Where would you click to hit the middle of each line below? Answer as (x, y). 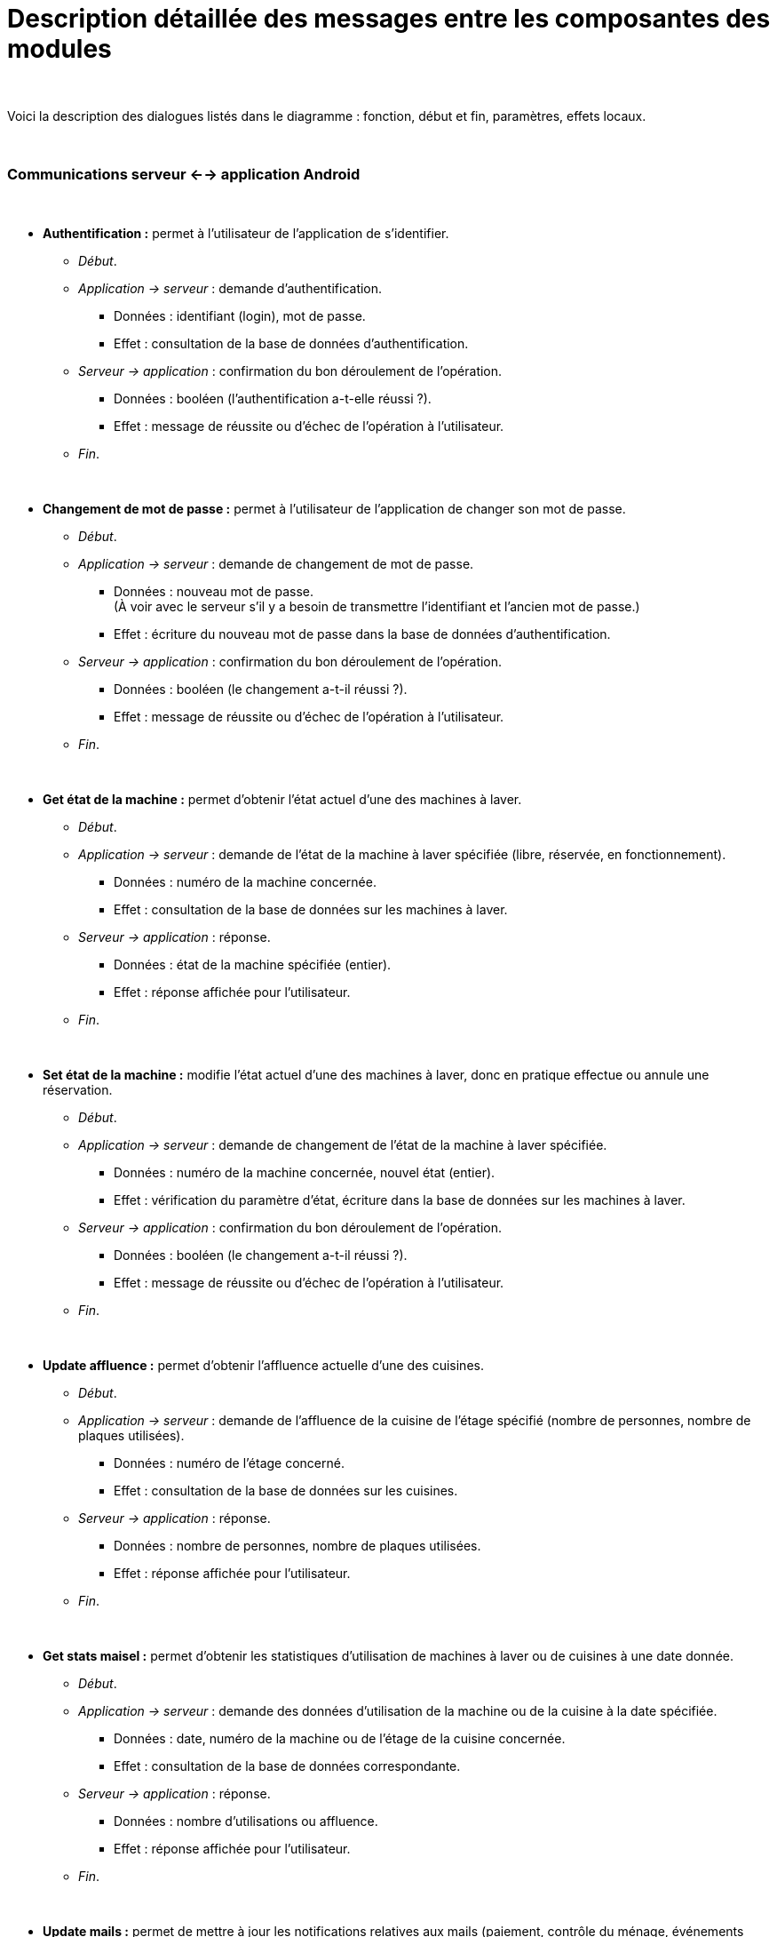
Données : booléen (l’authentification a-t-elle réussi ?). (273, 398)
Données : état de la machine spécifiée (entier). (253, 964)
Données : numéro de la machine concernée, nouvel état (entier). (305, 1172)
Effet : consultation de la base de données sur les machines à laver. (311, 909)
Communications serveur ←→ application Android (184, 175)
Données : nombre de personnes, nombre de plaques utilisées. (297, 1545)
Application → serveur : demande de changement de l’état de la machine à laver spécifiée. (343, 1144)
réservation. (78, 1089)
